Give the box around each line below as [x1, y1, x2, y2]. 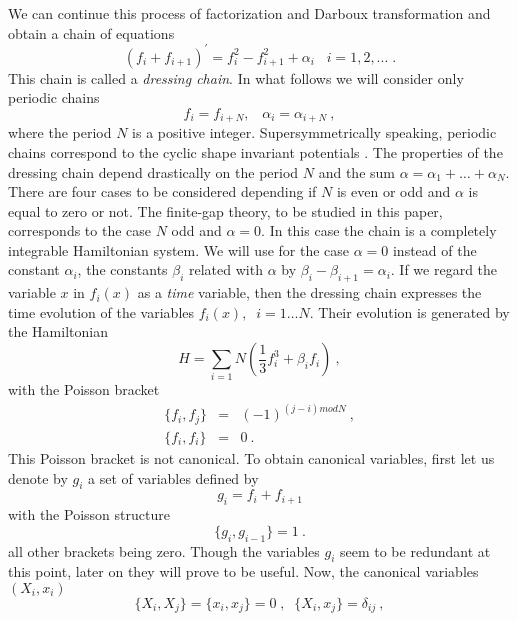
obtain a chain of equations [8, 22, 175, 43]
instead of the [392, 239, 477, 260]
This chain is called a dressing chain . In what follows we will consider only [8, 67, 464, 88]
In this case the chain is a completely [269, 220, 497, 241]
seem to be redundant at [339, 540, 491, 561]
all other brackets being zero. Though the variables [8, 540, 320, 561]
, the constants [77, 259, 168, 280]
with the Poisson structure [8, 504, 170, 525]
